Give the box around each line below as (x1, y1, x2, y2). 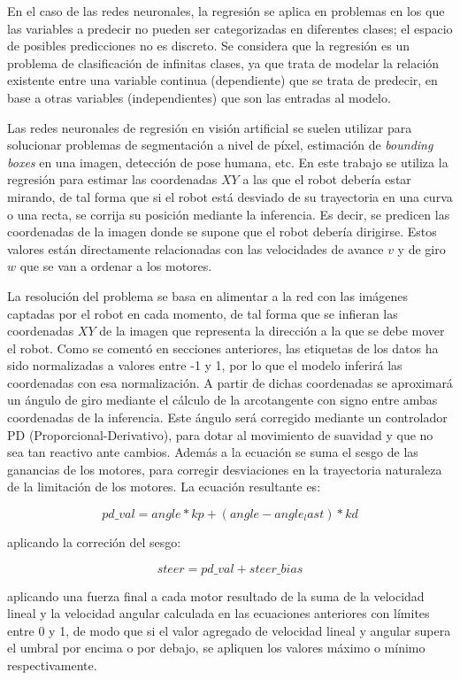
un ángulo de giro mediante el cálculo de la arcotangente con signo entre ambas (7, 390, 438, 409)
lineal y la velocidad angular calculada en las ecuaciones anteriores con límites (7, 604, 430, 622)
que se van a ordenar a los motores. (19, 257, 212, 275)
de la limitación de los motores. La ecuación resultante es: (7, 477, 321, 496)
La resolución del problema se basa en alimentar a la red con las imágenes (7, 286, 408, 305)
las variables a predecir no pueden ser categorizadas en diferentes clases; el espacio (7, 19, 453, 37)
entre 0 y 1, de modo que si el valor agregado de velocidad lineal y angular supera (7, 621, 451, 639)
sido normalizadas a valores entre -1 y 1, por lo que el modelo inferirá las (7, 356, 402, 375)
